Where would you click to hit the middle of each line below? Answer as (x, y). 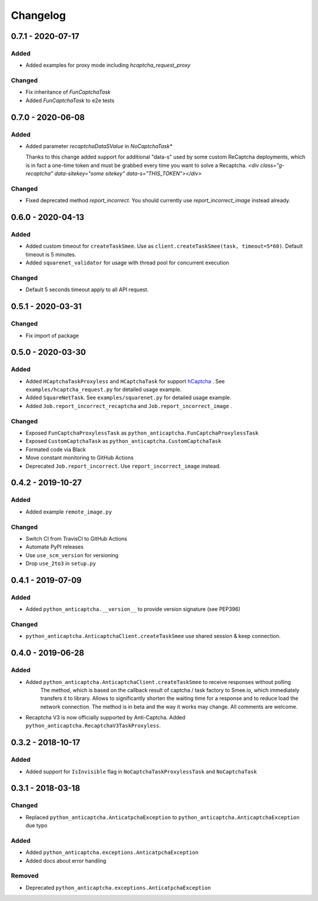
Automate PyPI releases (54, 547)
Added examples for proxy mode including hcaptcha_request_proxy (108, 65)
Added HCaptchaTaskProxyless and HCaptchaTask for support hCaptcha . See (125, 381)
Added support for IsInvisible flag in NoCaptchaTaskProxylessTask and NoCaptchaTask (141, 771)
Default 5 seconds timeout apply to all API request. (87, 290)
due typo (37, 826)
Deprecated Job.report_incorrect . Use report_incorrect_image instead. (123, 466)
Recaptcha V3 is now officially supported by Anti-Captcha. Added (105, 718)
